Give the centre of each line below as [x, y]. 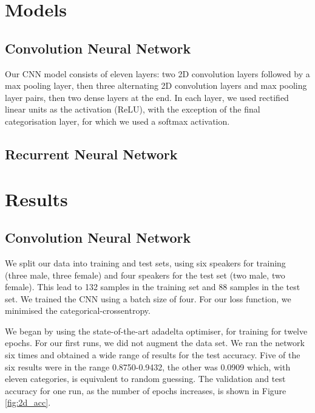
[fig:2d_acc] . [28, 402]
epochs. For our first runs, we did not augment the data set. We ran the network [155, 343]
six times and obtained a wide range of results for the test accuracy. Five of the [153, 355]
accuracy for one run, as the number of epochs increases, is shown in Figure [146, 390]
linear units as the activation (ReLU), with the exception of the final [133, 109]
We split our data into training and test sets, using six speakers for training [145, 262]
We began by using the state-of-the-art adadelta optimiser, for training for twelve [156, 331]
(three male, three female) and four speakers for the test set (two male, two [145, 275]
